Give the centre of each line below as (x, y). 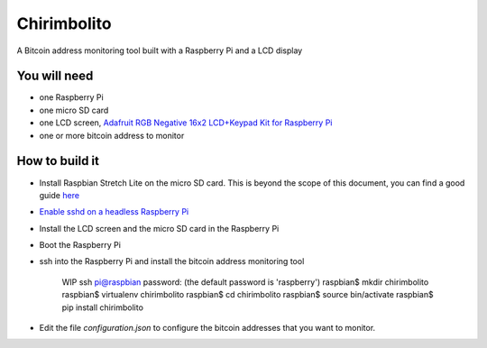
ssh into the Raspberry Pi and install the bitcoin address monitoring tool (172, 261)
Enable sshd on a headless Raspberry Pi (114, 212)
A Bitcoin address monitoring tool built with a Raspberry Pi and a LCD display (160, 50)
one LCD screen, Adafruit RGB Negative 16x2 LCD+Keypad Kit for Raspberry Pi (186, 123)
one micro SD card (74, 110)
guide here (60, 195)
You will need (55, 76)
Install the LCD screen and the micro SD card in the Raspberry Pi (159, 228)
